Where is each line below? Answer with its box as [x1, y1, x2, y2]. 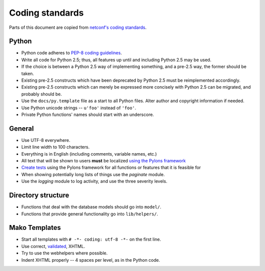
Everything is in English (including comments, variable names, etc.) [21, 151, 157, 157]
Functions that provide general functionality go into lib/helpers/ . [21, 211, 159, 217]
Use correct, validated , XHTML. [21, 243, 85, 249]
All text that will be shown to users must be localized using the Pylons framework [21, 158, 186, 164]
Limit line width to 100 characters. [21, 144, 90, 150]
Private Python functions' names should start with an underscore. [21, 112, 154, 117]
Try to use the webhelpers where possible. [21, 250, 108, 256]
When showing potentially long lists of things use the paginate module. [21, 171, 165, 177]
